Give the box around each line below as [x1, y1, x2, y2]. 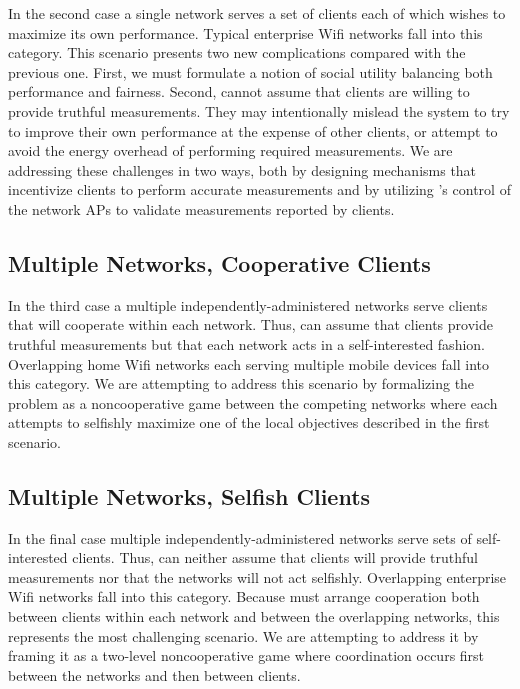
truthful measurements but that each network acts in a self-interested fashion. [8, 333, 485, 354]
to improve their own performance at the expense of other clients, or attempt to [8, 120, 498, 141]
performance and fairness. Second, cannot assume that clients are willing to [8, 81, 470, 102]
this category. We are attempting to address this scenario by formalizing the [8, 373, 475, 394]
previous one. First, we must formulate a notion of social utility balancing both [8, 61, 493, 82]
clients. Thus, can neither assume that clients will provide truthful [72, 547, 479, 568]
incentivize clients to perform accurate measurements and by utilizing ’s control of [8, 179, 511, 200]
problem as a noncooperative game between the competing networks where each [8, 392, 498, 413]
